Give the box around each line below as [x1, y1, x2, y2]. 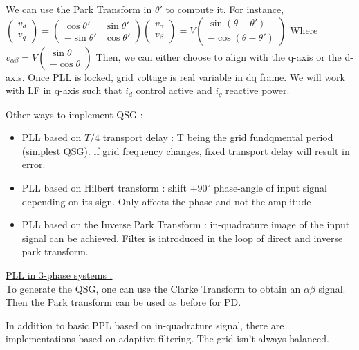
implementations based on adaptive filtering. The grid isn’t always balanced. [6, 331, 329, 346]
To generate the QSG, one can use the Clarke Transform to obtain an [6, 281, 301, 295]
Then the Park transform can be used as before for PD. [6, 295, 241, 309]
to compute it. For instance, [165, 2, 284, 16]
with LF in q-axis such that [6, 83, 122, 98]
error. [21, 157, 46, 172]
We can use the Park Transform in [6, 2, 152, 16]
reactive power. [225, 83, 290, 98]
